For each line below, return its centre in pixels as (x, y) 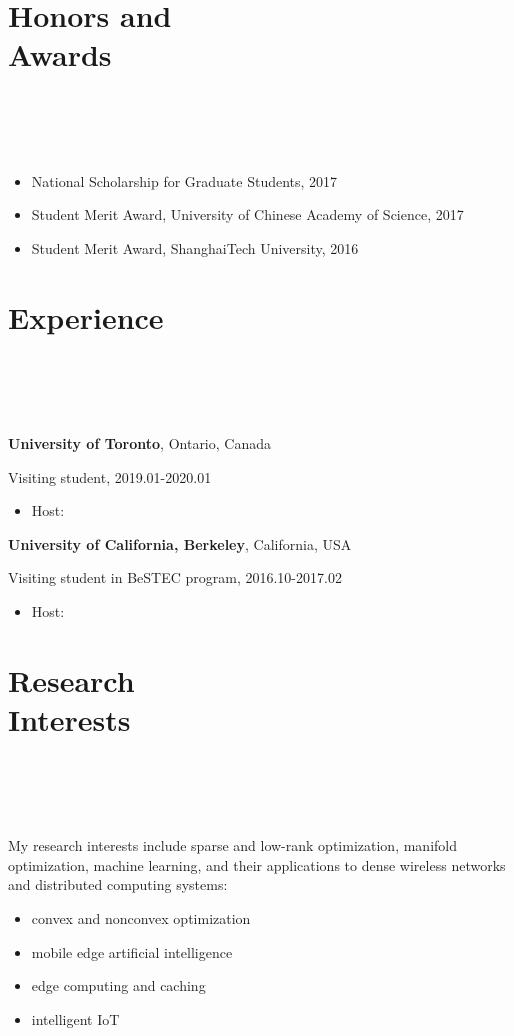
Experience (86, 316)
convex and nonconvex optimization (141, 918)
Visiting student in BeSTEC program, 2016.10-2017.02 (175, 577)
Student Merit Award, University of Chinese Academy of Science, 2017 (247, 214)
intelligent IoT (75, 1018)
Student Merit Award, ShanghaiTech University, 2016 (195, 247)
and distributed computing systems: (118, 884)
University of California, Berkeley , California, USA (180, 543)
